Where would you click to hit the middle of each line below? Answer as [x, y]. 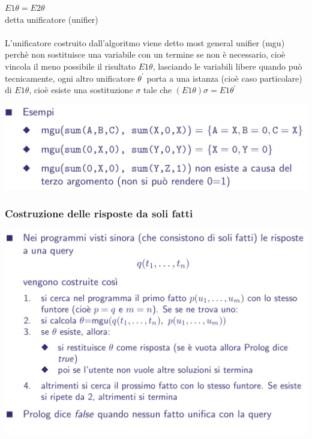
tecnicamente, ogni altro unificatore [70, 78]
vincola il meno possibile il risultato [70, 66]
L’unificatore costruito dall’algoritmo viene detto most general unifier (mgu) [145, 42]
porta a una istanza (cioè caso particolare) [224, 78]
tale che [157, 90]
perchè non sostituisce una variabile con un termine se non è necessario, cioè [145, 54]
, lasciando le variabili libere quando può [227, 66]
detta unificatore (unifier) [52, 19]
